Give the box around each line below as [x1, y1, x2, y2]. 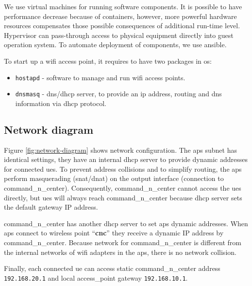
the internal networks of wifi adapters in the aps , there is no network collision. [4, 247, 236, 257]
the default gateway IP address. [4, 202, 98, 212]
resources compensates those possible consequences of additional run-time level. [4, 20, 240, 31]
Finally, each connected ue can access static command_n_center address [4, 263, 220, 273]
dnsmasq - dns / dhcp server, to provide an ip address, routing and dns [15, 89, 222, 99]
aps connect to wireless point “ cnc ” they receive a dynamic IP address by [4, 228, 224, 238]
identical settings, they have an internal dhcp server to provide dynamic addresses [4, 154, 248, 164]
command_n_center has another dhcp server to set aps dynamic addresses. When [4, 218, 248, 228]
